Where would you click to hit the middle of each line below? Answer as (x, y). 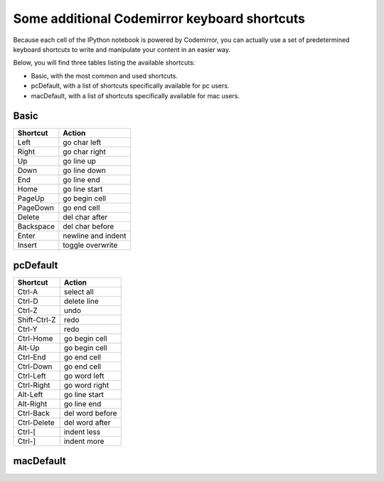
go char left (82, 142)
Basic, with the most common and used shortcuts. (104, 75)
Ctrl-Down (35, 366)
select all (79, 292)
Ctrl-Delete (36, 422)
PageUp (31, 199)
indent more (84, 441)
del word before (90, 413)
